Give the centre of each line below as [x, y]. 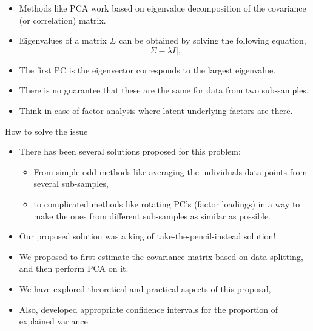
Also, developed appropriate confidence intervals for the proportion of [149, 309]
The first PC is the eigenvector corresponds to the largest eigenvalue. [147, 69]
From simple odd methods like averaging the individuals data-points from [170, 171]
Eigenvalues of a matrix [63, 40]
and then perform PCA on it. [74, 268]
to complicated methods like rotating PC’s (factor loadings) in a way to [167, 203]
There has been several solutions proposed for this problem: [130, 151]
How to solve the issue [46, 131]
